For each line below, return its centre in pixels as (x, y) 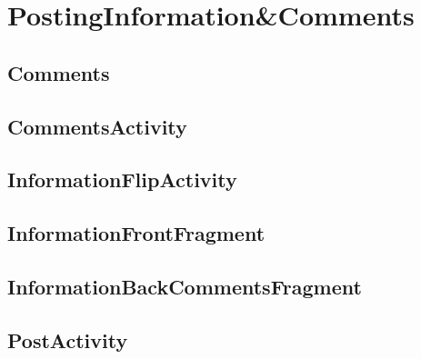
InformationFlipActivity (122, 179)
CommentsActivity (97, 126)
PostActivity (68, 339)
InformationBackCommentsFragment (185, 286)
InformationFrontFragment (136, 233)
